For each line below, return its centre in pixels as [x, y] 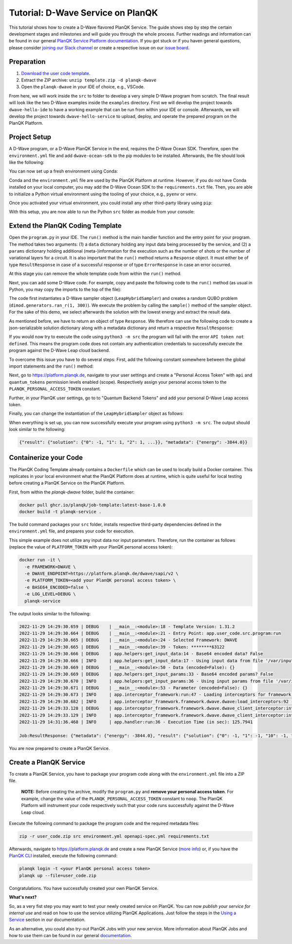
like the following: [27, 162]
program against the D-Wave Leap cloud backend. [60, 351]
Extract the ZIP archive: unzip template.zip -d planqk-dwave [89, 80]
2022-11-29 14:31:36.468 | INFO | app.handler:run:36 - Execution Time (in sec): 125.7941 [136, 722]
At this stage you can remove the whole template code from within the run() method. [95, 274]
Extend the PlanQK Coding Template [65, 226]
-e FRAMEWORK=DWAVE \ [50, 567]
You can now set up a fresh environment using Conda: [64, 171]
